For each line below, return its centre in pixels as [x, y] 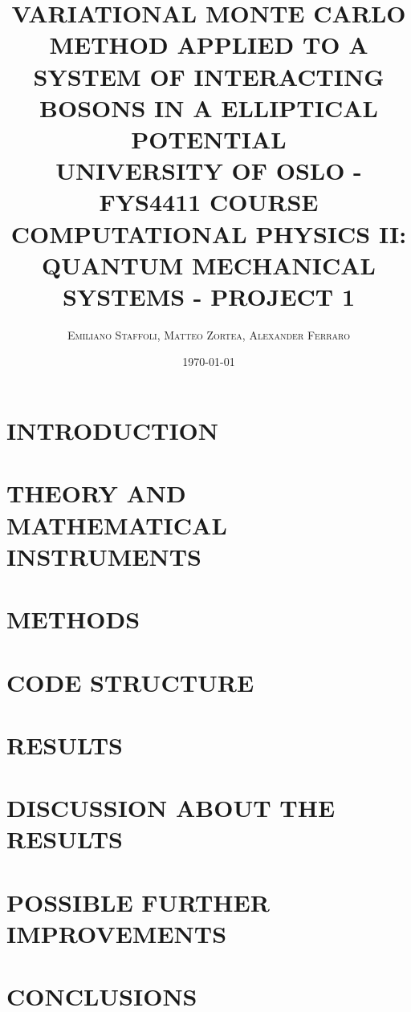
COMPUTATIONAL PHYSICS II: [209, 233]
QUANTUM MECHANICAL [209, 264]
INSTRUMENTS [104, 556]
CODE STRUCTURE [130, 682]
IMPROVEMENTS [117, 933]
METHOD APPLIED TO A [209, 45]
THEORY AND [96, 493]
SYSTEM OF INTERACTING [209, 76]
